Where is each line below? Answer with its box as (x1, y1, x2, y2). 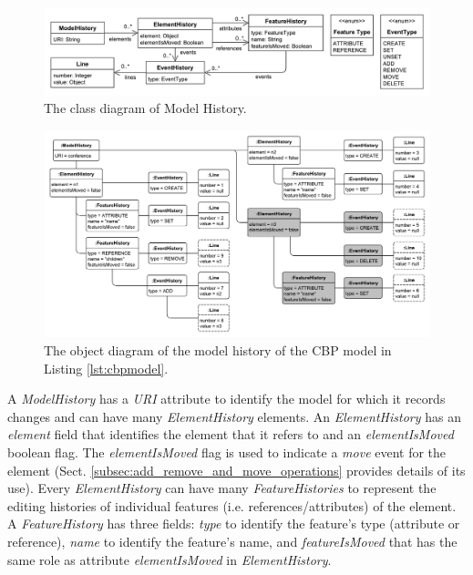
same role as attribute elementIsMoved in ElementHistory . (7, 549, 332, 569)
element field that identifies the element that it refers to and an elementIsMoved (7, 425, 454, 444)
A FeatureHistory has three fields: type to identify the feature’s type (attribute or (7, 514, 460, 533)
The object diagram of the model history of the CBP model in (44, 340, 392, 359)
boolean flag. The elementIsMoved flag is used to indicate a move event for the (7, 442, 447, 461)
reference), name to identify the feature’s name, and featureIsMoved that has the (7, 531, 458, 550)
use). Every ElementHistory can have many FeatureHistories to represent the (7, 478, 437, 498)
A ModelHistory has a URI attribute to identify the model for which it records (7, 389, 446, 408)
